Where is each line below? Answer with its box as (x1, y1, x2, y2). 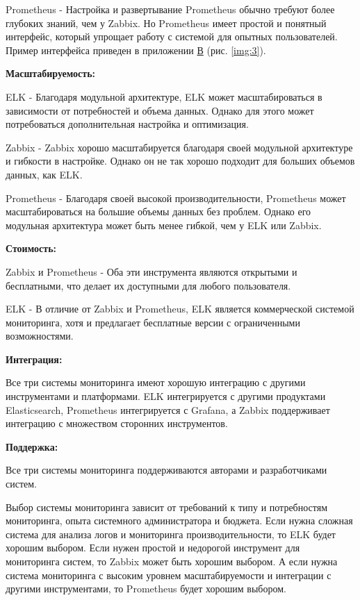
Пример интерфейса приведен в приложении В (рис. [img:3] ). (6, 42, 266, 57)
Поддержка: (6, 439, 58, 453)
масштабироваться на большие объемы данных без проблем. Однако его (6, 204, 311, 219)
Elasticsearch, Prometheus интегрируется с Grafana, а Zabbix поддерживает (6, 402, 330, 417)
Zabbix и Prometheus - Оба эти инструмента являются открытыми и (6, 264, 297, 278)
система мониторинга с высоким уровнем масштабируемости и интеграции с (6, 567, 332, 582)
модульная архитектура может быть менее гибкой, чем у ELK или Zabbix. (6, 217, 322, 232)
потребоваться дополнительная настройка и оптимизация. (6, 117, 249, 131)
